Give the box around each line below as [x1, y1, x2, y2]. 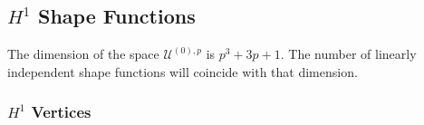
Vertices [31, 101, 92, 123]
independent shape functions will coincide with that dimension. [7, 62, 358, 81]
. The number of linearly [280, 44, 417, 63]
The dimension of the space [7, 44, 159, 63]
